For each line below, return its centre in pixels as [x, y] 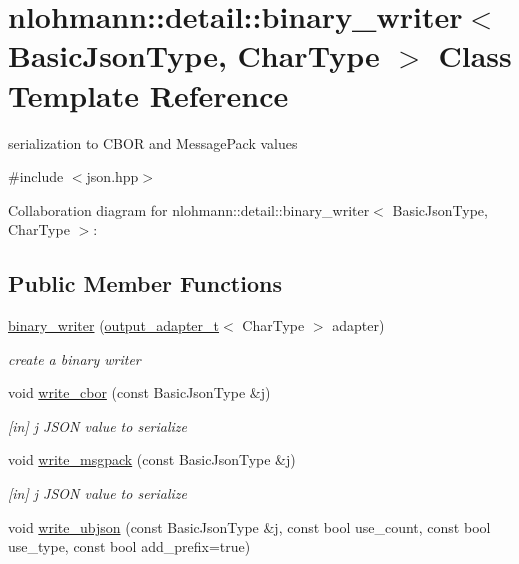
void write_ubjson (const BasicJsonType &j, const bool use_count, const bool [249, 526]
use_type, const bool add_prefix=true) [129, 546]
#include [36, 176]
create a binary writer [74, 358]
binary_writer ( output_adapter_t [114, 325]
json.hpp [112, 176]
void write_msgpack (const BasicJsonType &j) [152, 459]
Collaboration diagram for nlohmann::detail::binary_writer [189, 209]
